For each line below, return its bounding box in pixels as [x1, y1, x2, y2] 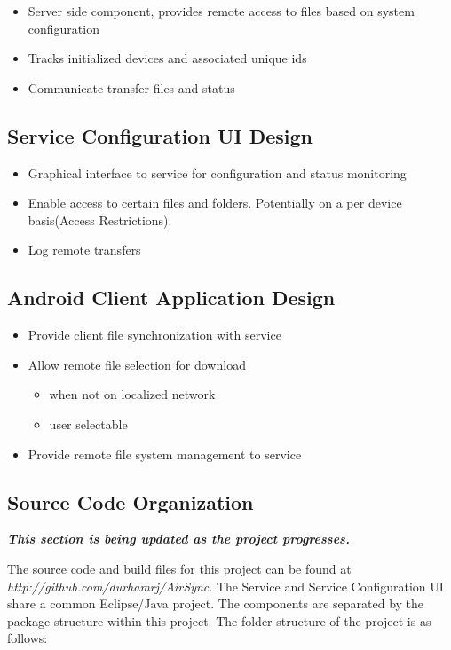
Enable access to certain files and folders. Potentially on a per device [28, 193, 402, 212]
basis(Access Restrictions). [28, 210, 172, 229]
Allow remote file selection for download [28, 355, 246, 373]
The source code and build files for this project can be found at [7, 559, 352, 577]
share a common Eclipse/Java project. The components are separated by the [7, 594, 424, 613]
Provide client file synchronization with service [28, 325, 281, 344]
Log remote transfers [28, 240, 141, 259]
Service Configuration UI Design [7, 121, 313, 149]
